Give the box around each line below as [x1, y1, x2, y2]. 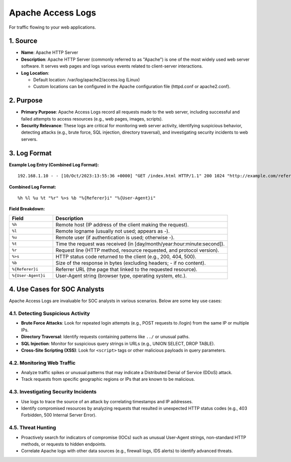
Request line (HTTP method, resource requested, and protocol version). [55, 247, 219, 254]
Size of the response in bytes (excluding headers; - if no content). [55, 259, 206, 266]
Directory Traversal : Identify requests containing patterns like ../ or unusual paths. [21, 334, 190, 340]
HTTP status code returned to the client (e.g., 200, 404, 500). [55, 253, 196, 260]
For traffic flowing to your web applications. [9, 24, 97, 30]
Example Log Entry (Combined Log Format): [9, 162, 99, 168]
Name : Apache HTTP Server [21, 50, 79, 55]
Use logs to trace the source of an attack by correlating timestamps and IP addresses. [21, 398, 194, 404]
